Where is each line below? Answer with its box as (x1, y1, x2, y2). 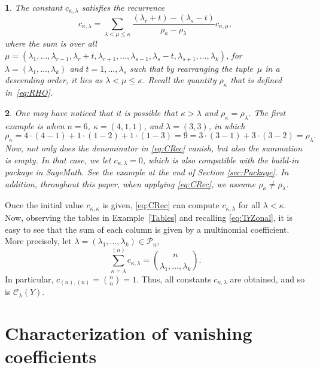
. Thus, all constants (136, 272, 211, 285)
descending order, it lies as (5, 74, 103, 86)
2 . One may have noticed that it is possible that (5, 106, 178, 118)
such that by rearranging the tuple (130, 62, 253, 74)
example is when (5, 119, 65, 132)
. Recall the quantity (142, 74, 217, 86)
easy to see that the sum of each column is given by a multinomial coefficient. (5, 223, 289, 235)
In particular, (5, 272, 54, 285)
